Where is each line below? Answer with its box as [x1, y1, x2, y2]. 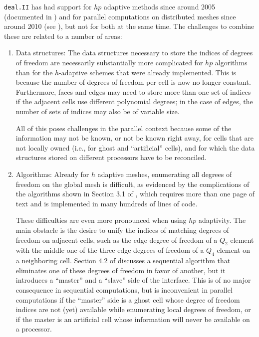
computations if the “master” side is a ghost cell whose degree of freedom [15, 294, 240, 305]
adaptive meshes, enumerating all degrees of [97, 168, 232, 179]
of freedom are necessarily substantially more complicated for [15, 57, 203, 68]
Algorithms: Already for [15, 168, 89, 179]
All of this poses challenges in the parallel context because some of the [15, 123, 232, 133]
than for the [15, 67, 53, 77]
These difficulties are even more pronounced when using [15, 215, 187, 225]
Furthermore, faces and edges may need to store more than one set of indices [15, 86, 251, 97]
